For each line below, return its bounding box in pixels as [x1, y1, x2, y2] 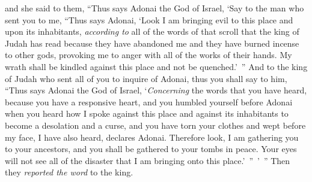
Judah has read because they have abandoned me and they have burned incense [5, 37, 299, 49]
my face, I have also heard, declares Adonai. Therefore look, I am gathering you [5, 131, 299, 143]
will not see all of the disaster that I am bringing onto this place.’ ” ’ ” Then [5, 154, 290, 166]
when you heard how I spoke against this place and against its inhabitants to [5, 107, 289, 120]
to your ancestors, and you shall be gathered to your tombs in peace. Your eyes [5, 142, 297, 155]
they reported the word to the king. [5, 166, 133, 178]
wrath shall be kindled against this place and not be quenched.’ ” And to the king [5, 60, 308, 72]
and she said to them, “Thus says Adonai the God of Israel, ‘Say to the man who [5, 2, 304, 14]
